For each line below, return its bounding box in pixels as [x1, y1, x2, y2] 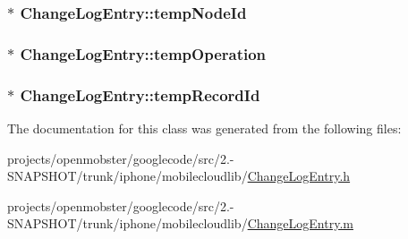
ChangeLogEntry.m [247, 214, 353, 233]
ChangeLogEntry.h [247, 166, 351, 185]
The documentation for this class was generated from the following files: [7, 118, 402, 137]
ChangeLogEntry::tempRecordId [20, 83, 260, 106]
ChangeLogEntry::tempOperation [20, 42, 267, 64]
